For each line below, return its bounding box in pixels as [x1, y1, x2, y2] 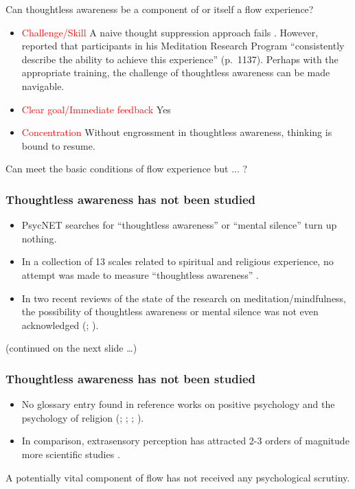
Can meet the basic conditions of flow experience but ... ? [5, 161, 248, 176]
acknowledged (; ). [21, 317, 99, 332]
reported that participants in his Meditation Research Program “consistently [21, 38, 345, 53]
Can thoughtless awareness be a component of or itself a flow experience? [5, 2, 314, 16]
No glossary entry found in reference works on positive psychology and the [21, 397, 335, 411]
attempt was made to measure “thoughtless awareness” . [21, 267, 259, 282]
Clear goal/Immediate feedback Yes [21, 102, 171, 116]
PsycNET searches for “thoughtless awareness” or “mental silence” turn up [21, 218, 337, 232]
